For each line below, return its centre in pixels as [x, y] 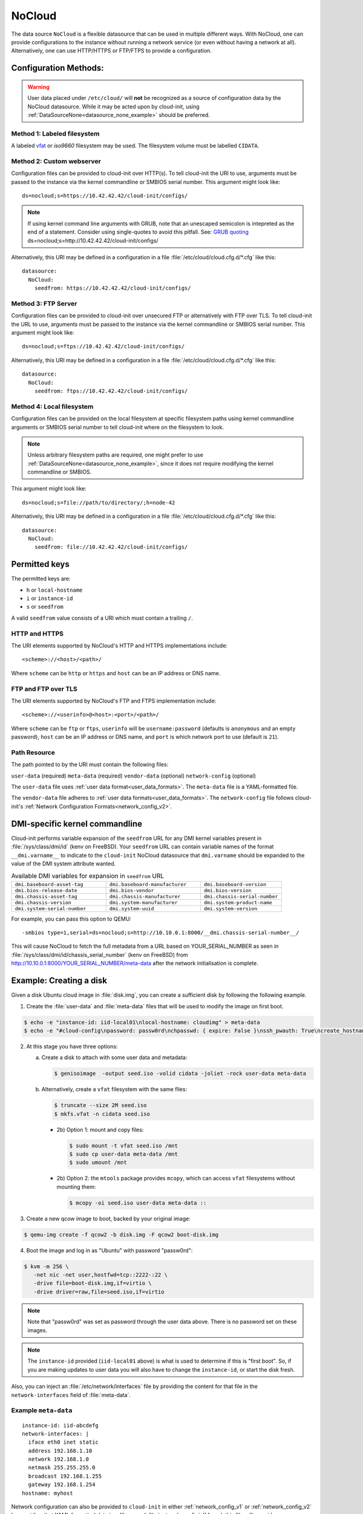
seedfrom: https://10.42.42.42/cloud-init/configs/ [113, 288]
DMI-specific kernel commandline [77, 824]
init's [17, 806]
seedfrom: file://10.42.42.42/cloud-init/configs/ [111, 547]
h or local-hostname [54, 590]
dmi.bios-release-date [46, 890]
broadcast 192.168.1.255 [65, 1476]
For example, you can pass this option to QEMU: [71, 919]
